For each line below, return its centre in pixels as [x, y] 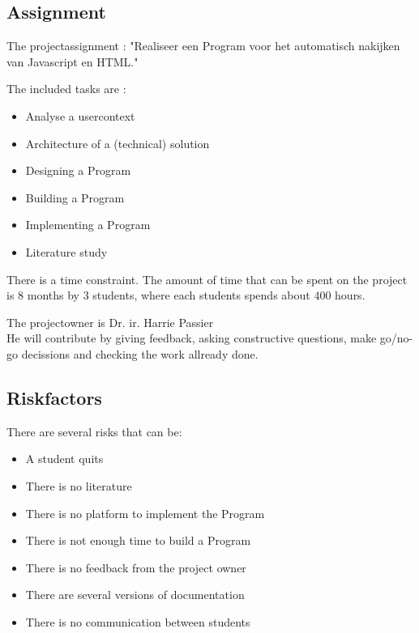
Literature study [66, 251]
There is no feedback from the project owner [136, 567]
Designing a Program [78, 170]
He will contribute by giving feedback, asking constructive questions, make [192, 338]
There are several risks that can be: [94, 431]
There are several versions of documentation [135, 595]
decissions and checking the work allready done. [140, 353]
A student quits [64, 459]
